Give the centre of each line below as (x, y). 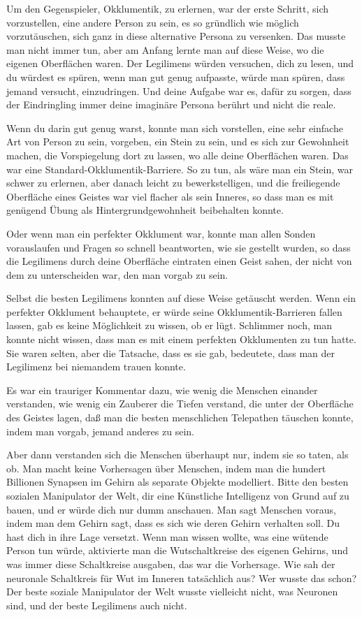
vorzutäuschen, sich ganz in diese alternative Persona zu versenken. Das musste (176, 36)
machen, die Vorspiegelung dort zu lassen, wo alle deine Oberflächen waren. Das (178, 155)
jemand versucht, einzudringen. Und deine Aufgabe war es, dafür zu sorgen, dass (179, 90)
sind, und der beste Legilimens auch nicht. (97, 605)
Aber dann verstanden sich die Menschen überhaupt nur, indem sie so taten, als (178, 455)
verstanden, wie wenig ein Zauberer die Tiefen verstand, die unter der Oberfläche (180, 404)
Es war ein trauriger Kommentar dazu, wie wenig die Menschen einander (162, 390)
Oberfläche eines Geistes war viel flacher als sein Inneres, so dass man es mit (170, 196)
